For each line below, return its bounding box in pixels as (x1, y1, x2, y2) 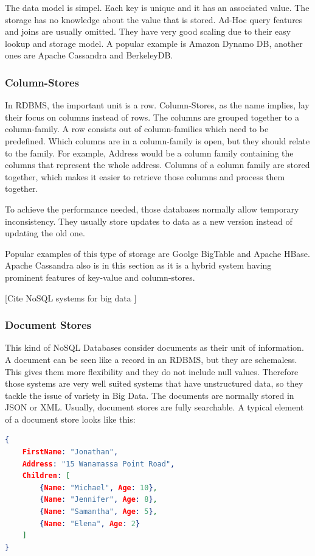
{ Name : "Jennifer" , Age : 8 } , (40, 495, 157, 504)
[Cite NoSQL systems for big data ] (5, 291, 137, 304)
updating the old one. (5, 227, 85, 239)
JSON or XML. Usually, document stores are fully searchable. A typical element (5, 401, 304, 413)
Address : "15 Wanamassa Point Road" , (22, 459, 175, 468)
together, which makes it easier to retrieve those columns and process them (5, 170, 285, 183)
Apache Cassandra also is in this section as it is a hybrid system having (5, 259, 272, 272)
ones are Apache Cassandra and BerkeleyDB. (5, 49, 173, 62)
